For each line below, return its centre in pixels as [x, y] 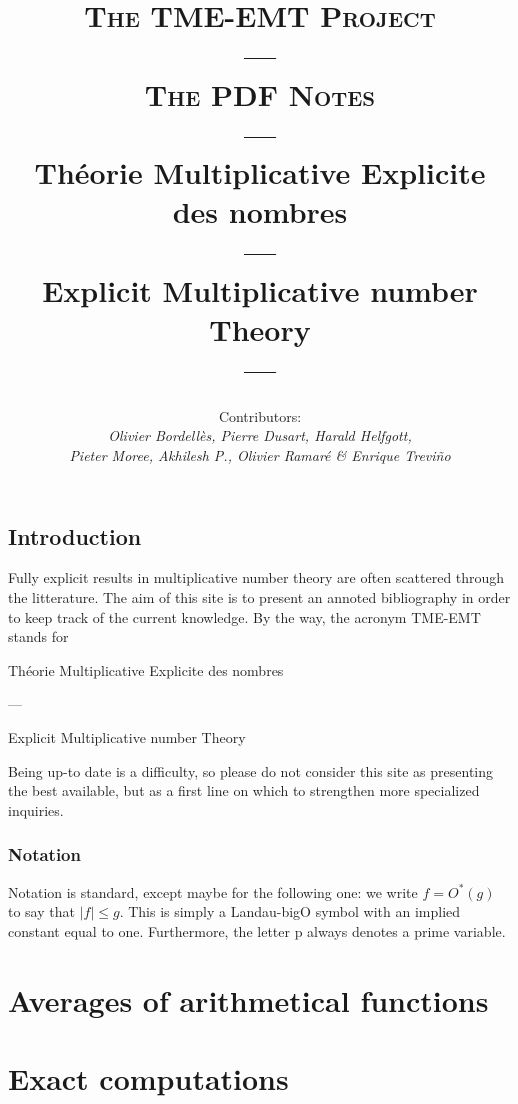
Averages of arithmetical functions [248, 999]
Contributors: [260, 415]
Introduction [75, 535]
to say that [41, 911]
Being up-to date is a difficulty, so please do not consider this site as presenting [251, 770]
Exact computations [148, 1077]
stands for [38, 636]
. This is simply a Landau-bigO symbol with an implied [290, 911]
